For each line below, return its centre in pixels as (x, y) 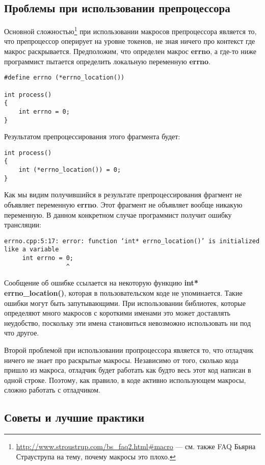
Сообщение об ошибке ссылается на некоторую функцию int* (101, 283)
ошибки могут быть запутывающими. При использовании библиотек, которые (125, 303)
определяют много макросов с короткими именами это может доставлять (117, 313)
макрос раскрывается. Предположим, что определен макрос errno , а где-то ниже (130, 51)
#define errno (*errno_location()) (64, 78)
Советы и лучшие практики (74, 417)
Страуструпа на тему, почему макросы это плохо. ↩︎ (96, 456)
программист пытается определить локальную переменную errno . (107, 61)
